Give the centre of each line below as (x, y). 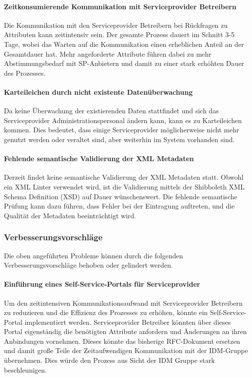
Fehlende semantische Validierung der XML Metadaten (99, 158)
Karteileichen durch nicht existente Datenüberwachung (98, 92)
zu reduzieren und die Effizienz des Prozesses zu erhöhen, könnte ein (106, 312)
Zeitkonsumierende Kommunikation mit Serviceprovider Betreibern (120, 6)
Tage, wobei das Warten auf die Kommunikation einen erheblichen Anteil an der (124, 44)
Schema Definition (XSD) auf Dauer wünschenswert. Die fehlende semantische (121, 196)
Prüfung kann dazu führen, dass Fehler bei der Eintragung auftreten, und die (119, 206)
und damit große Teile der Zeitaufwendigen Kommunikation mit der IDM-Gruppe (126, 350)
